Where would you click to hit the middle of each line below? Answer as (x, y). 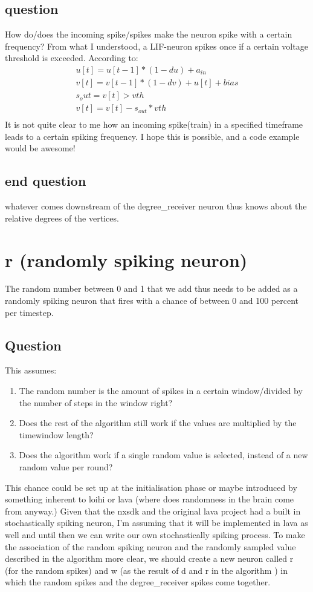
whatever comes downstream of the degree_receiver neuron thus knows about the (156, 206)
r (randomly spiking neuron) (126, 259)
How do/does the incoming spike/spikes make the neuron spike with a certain (149, 34)
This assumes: (31, 370)
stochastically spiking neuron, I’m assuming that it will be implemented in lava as (156, 523)
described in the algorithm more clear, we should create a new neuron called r (149, 558)
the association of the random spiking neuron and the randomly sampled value (150, 546)
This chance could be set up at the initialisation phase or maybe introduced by (151, 487)
